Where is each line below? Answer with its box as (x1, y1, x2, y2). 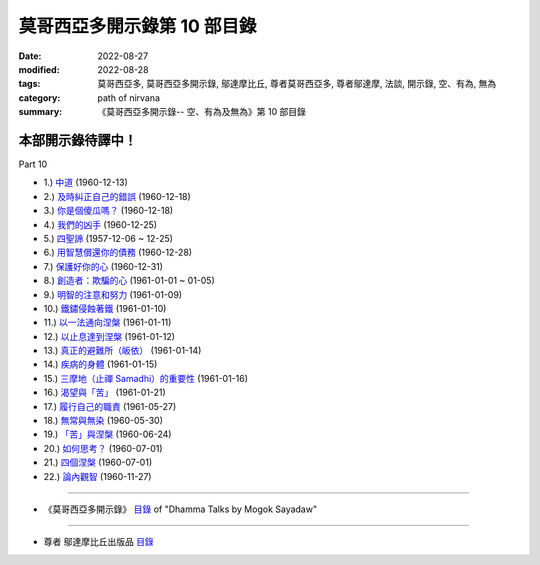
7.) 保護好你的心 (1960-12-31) (43, 260, 164, 272)
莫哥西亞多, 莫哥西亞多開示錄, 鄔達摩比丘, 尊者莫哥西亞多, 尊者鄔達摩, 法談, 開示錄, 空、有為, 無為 (97, 78, 497, 90)
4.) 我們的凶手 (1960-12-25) (43, 218, 158, 230)
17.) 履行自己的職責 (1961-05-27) (43, 400, 177, 412)
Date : (18, 50, 42, 62)
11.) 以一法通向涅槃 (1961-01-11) (43, 316, 172, 329)
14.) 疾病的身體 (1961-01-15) (43, 358, 158, 370)
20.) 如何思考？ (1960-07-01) (43, 442, 164, 454)
